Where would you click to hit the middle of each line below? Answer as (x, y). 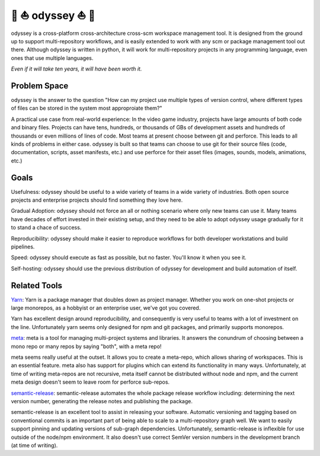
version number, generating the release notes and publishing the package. (102, 401)
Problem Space (40, 86)
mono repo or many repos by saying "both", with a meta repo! (86, 346)
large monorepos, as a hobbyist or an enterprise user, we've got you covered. (106, 308)
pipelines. (23, 247)
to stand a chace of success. (46, 228)
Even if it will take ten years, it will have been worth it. (76, 69)
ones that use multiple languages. (52, 58)
